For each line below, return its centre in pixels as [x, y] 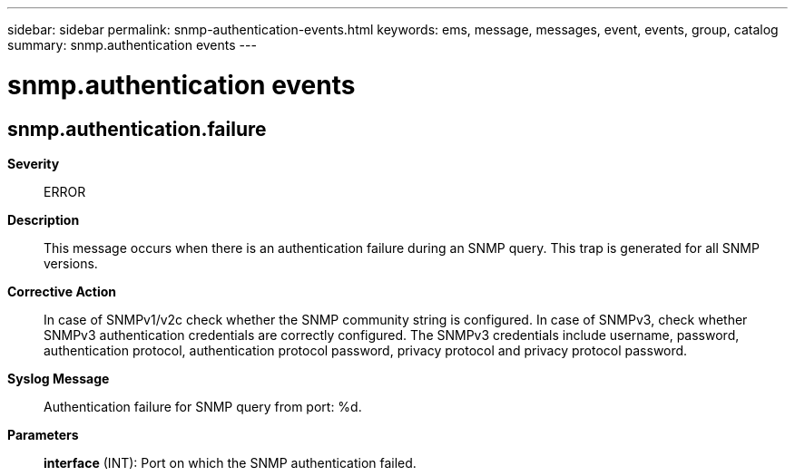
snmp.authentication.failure [137, 129]
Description [44, 219]
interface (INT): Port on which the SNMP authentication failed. [230, 462]
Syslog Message [59, 378]
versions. [71, 263]
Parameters [43, 434]
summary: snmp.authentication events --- [132, 45]
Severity [34, 163]
